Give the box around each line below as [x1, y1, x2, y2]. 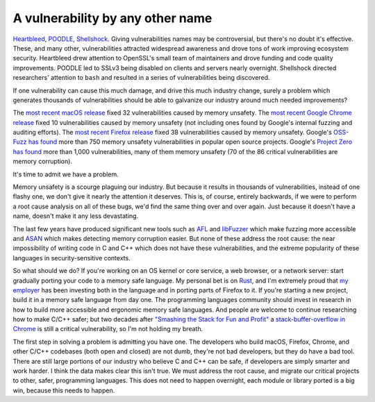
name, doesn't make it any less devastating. [12, 212, 139, 220]
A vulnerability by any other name [12, 10, 212, 26]
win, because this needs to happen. [12, 386, 115, 394]
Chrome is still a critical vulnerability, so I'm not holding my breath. [12, 325, 203, 333]
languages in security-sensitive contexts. [12, 253, 131, 262]
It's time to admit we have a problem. [12, 170, 119, 178]
